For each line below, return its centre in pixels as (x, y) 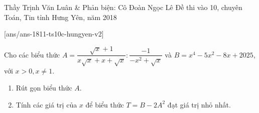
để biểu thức (105, 104)
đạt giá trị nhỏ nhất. (199, 104)
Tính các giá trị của (46, 104)
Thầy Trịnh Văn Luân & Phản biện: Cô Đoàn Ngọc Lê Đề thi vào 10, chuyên (123, 7)
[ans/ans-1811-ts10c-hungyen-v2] (54, 34)
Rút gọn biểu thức (44, 87)
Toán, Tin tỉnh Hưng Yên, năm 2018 (60, 17)
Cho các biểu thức (32, 54)
